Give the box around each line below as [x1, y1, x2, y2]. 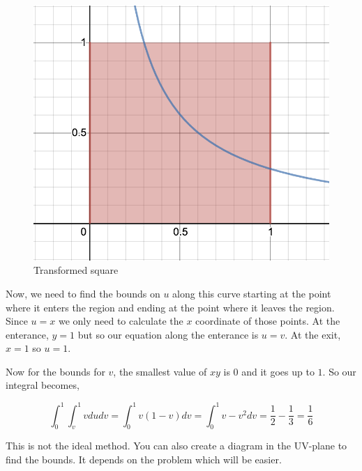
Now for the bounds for [6, 364, 105, 378]
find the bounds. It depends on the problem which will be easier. [6, 451, 282, 466]
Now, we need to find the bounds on [6, 286, 160, 300]
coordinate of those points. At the [195, 314, 340, 328]
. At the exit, [285, 327, 341, 341]
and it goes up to [241, 364, 315, 378]
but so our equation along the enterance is [77, 327, 259, 341]
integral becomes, [6, 378, 80, 392]
